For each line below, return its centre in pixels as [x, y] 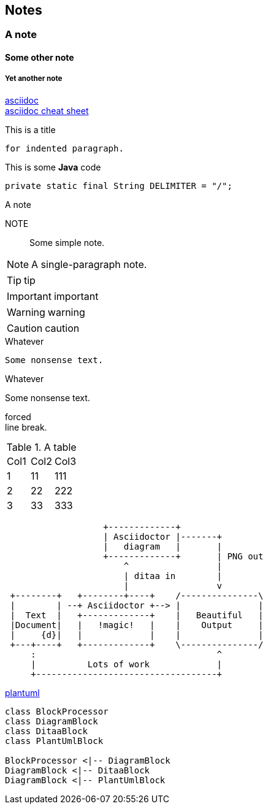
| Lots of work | [127, 664]
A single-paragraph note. [89, 264]
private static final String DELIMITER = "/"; [119, 186]
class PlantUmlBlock [54, 741]
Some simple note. [67, 242]
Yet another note [34, 79]
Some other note [40, 58]
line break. [26, 427]
